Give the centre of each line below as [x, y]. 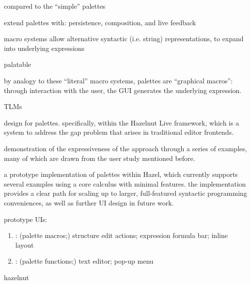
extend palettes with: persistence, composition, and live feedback [100, 22]
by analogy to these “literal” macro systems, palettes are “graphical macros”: [118, 80]
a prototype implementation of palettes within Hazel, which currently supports [121, 174]
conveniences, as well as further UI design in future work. [89, 202]
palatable [18, 64]
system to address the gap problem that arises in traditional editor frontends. [119, 132]
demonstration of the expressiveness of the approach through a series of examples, [125, 148]
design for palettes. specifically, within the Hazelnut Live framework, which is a [122, 122]
